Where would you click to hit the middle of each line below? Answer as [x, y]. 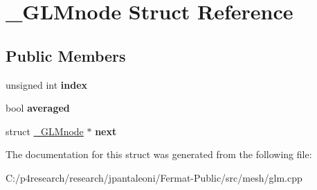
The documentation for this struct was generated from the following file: [159, 154]
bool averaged [38, 108]
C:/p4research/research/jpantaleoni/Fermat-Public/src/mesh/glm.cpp [154, 177]
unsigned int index [47, 84]
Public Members [66, 55]
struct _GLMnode [45, 131]
